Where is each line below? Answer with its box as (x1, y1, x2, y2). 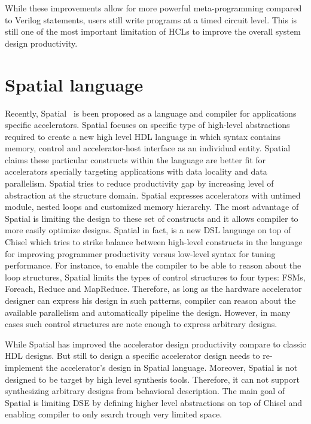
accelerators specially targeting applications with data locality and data (5, 165, 267, 178)
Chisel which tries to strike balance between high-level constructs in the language (5, 236, 303, 248)
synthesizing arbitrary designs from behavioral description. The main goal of (5, 385, 285, 397)
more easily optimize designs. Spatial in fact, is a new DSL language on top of (5, 224, 291, 236)
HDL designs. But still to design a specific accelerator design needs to (5, 349, 260, 362)
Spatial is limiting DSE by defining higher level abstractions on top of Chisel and (5, 396, 303, 408)
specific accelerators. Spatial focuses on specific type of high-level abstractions (5, 118, 290, 131)
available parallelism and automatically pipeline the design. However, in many (5, 306, 291, 318)
